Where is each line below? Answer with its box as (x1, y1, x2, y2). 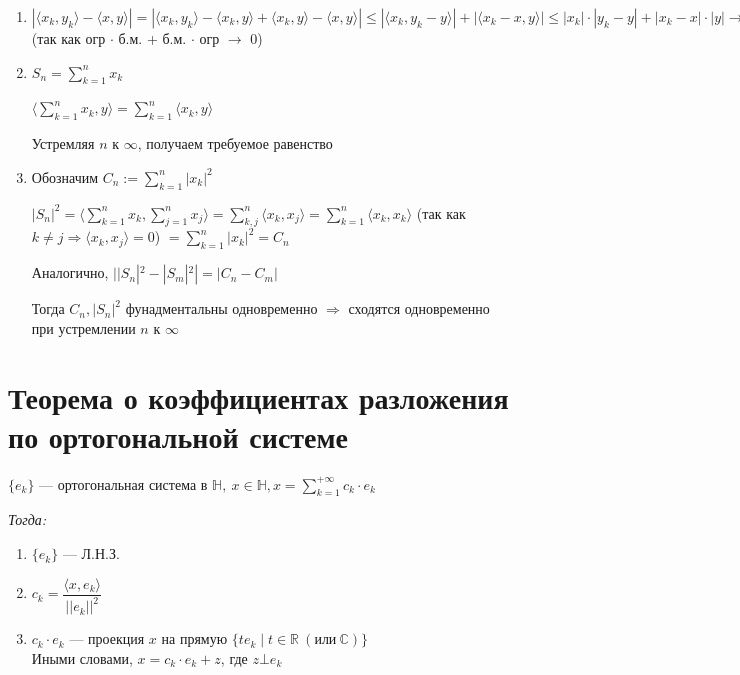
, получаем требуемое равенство (137, 133, 333, 154)
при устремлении (31, 317, 136, 338)
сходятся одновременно (348, 298, 490, 319)
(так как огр (31, 28, 106, 48)
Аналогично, (31, 262, 109, 283)
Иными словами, (31, 647, 133, 668)
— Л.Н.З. (62, 543, 120, 564)
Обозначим (31, 166, 99, 187)
